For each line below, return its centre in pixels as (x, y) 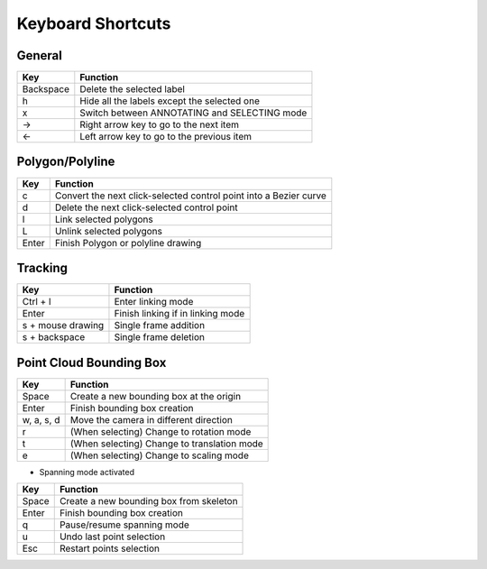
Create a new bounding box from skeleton (148, 501)
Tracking (42, 268)
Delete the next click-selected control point (146, 207)
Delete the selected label (132, 89)
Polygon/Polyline (66, 162)
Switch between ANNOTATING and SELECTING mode (193, 113)
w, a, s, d (41, 419)
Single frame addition (160, 326)
